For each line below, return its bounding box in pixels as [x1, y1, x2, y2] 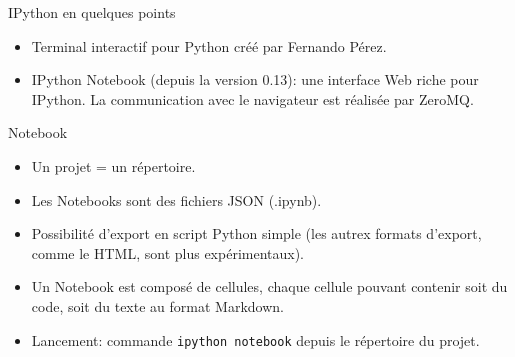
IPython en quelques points [8, 2, 176, 22]
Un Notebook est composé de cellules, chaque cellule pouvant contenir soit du [31, 276, 508, 297]
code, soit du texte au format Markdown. [31, 295, 284, 316]
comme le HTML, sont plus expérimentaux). [31, 242, 304, 263]
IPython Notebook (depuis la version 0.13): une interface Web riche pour [31, 69, 479, 90]
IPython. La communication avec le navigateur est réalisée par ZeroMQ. [31, 88, 474, 109]
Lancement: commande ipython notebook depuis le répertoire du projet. [31, 329, 480, 350]
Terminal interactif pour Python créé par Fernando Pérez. [31, 35, 387, 56]
